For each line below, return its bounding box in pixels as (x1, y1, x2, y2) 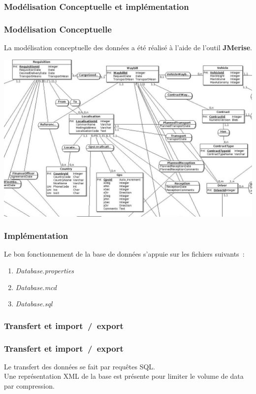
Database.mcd (15, 282, 57, 292)
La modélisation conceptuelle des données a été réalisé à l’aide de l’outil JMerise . (4, 42, 252, 53)
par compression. (4, 381, 55, 391)
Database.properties (15, 265, 74, 275)
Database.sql (15, 298, 53, 309)
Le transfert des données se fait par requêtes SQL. (4, 361, 155, 371)
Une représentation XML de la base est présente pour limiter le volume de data (4, 371, 244, 381)
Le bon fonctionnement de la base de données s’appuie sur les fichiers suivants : (4, 249, 245, 259)
